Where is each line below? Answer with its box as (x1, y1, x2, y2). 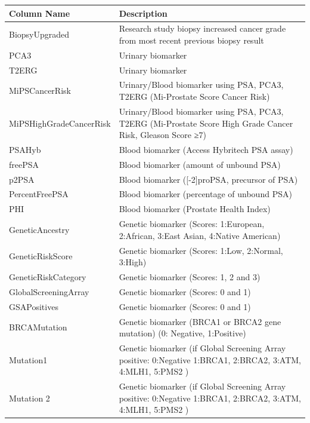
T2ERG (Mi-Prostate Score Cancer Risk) (119, 90, 270, 103)
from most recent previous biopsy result (119, 33, 264, 46)
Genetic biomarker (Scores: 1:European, (119, 217, 265, 230)
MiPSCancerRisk (9, 84, 71, 97)
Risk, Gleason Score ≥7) (119, 128, 206, 141)
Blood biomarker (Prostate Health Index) (119, 203, 271, 215)
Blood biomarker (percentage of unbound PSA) (119, 188, 292, 200)
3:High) (119, 256, 147, 268)
